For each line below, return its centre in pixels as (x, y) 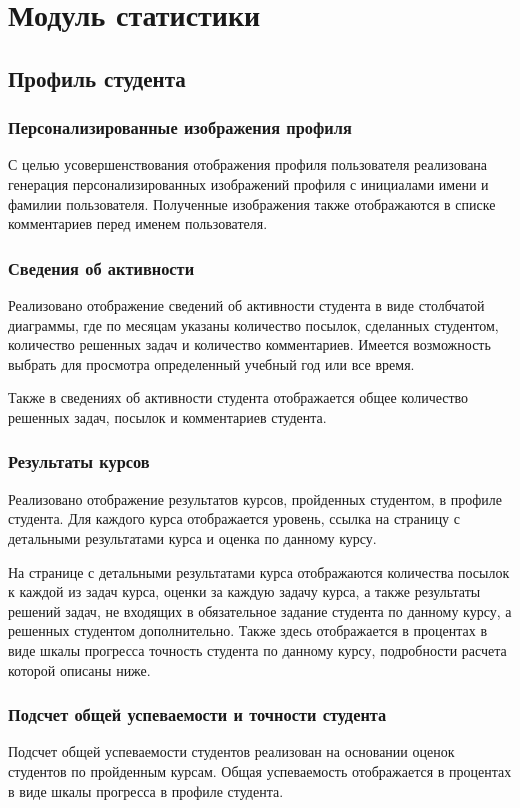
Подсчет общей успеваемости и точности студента (197, 714)
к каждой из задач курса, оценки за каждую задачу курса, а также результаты (244, 591)
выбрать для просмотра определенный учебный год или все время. (211, 363)
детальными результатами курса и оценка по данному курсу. (192, 537)
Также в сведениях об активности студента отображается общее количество (238, 397)
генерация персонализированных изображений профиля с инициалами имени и (248, 183)
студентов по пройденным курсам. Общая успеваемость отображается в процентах (260, 770)
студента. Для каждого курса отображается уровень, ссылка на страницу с (234, 518)
